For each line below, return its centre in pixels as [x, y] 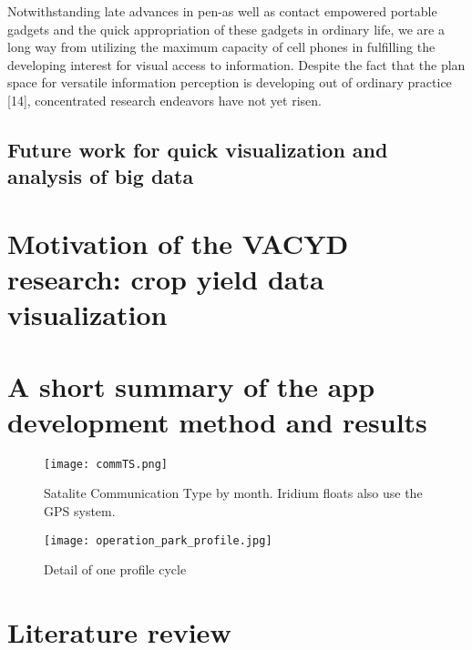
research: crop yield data [166, 279]
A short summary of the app [191, 386]
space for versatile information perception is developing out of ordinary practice [230, 82]
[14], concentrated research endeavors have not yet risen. [164, 100]
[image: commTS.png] [106, 464]
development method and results [217, 421]
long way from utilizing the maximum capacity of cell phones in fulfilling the [221, 47]
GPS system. [80, 511]
